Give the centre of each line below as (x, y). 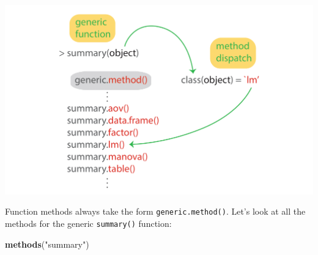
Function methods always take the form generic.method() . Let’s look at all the (155, 211)
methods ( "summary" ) (47, 244)
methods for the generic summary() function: (88, 224)
